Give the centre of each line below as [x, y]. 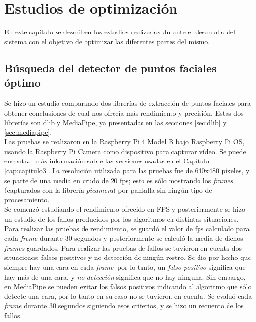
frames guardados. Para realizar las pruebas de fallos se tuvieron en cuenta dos [123, 247]
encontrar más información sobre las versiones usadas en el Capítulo [107, 161]
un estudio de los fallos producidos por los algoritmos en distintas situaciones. [122, 219]
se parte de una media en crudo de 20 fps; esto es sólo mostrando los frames [119, 180]
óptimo [23, 82]
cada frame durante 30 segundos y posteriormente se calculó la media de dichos [124, 238]
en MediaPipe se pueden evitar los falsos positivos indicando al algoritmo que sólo [128, 286]
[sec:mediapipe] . [28, 132]
